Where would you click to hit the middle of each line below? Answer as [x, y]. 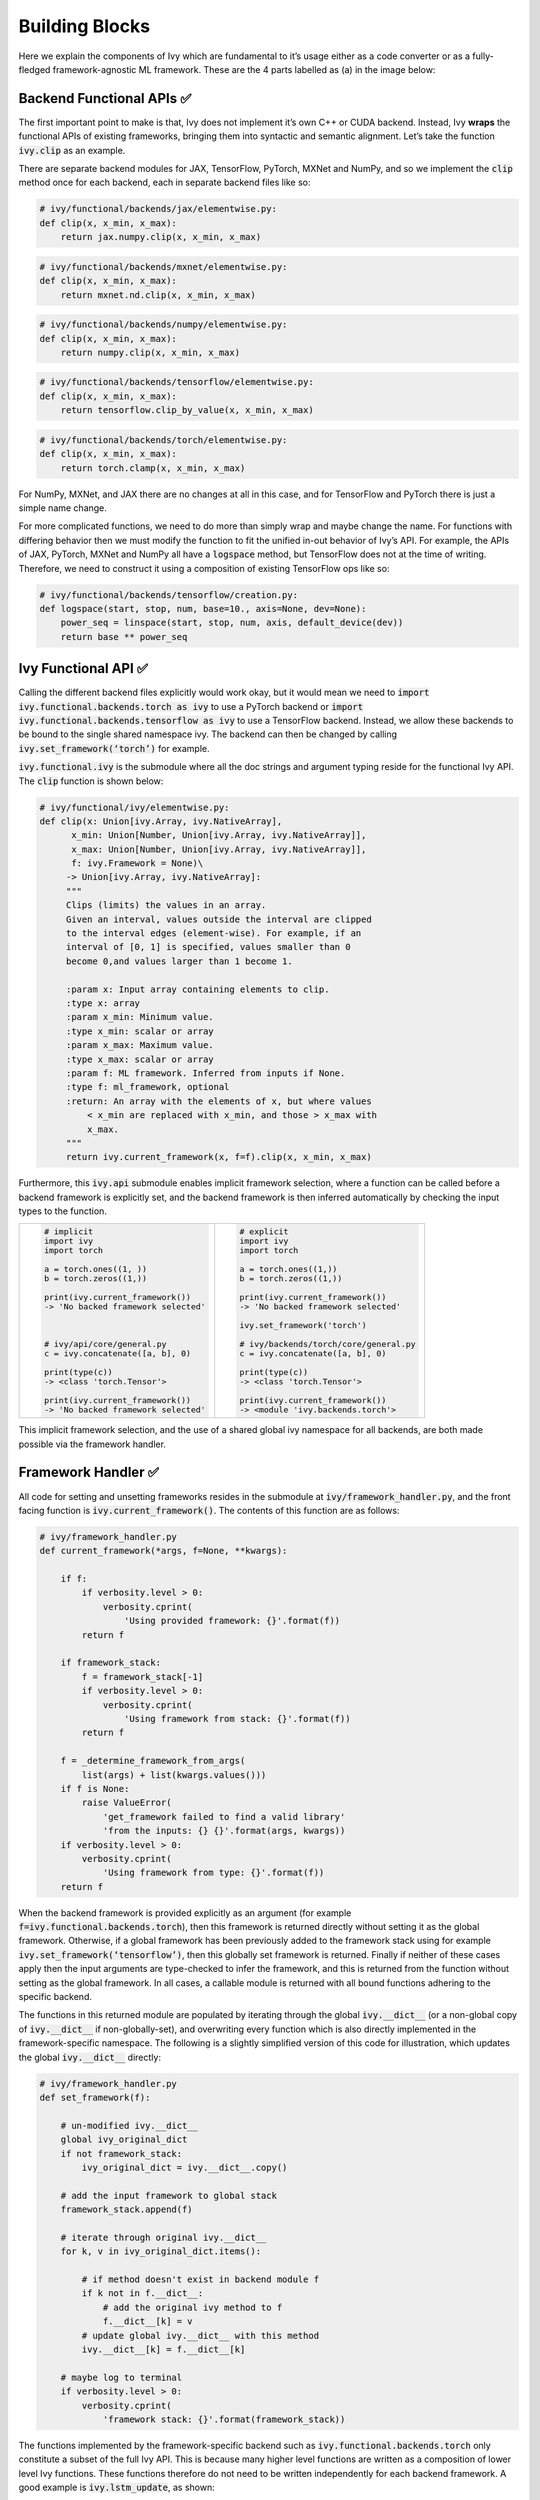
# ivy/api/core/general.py [105, 1344]
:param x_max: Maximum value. [139, 1045]
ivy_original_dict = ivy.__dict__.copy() [184, 2167]
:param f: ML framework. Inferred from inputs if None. [205, 1073]
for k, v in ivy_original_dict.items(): [161, 2251]
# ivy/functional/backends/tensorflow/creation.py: [169, 594]
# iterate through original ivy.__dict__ [163, 2237]
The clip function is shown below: [91, 781]
